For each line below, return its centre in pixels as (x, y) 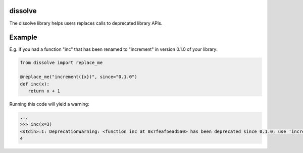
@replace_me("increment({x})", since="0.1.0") (79, 77)
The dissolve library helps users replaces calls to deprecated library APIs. (86, 23)
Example (23, 37)
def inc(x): (35, 84)
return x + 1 (44, 91)
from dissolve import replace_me (61, 63)
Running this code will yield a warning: (49, 104)
